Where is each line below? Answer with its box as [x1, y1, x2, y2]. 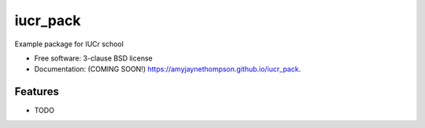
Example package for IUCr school [14, 39, 124, 49]
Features [14, 85, 59, 98]
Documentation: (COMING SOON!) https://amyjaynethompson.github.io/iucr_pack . [34, 64, 301, 74]
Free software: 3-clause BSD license [34, 53, 153, 63]
